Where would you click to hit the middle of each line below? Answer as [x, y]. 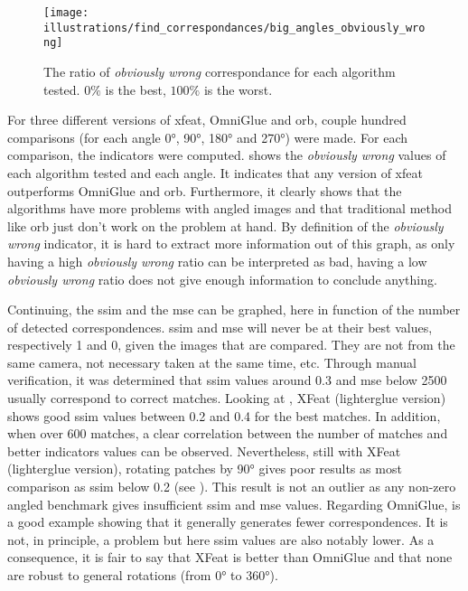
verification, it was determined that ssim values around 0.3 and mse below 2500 [227, 380]
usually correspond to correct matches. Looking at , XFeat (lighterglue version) [227, 398]
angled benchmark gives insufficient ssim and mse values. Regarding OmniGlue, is [234, 504]
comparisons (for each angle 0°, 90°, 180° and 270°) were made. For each [208, 137]
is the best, [136, 89]
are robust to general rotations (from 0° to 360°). [143, 575]
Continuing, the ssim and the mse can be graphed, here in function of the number [234, 310]
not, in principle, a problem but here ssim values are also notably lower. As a [221, 539]
